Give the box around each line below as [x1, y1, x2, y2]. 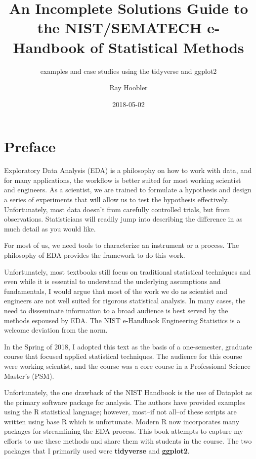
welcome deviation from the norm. [4, 325, 108, 335]
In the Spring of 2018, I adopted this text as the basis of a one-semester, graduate [4, 341, 252, 351]
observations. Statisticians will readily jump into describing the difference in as [4, 214, 243, 224]
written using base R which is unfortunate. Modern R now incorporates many [4, 416, 240, 426]
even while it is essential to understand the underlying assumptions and [4, 276, 221, 287]
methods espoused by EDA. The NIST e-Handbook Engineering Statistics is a [4, 315, 241, 325]
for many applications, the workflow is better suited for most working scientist [4, 174, 241, 185]
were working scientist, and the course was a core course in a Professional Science [4, 360, 251, 371]
